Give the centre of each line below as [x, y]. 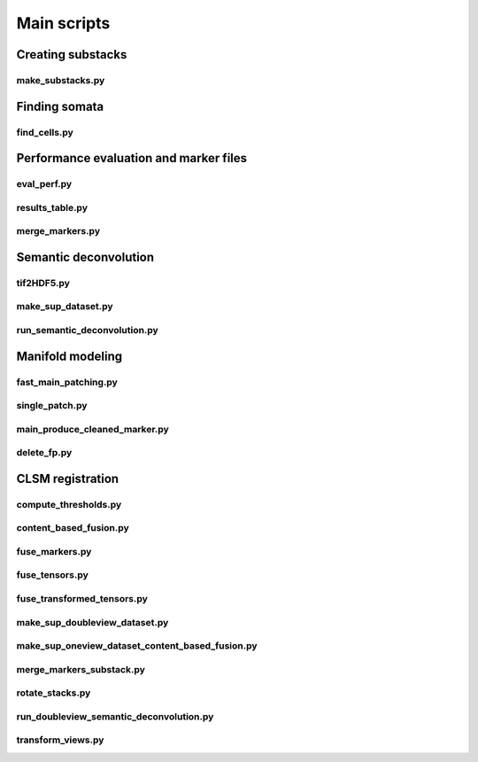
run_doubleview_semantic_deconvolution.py [115, 716]
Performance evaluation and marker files [132, 158]
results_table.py [52, 207]
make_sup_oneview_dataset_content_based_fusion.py [137, 646]
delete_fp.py [44, 453]
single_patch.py [52, 406]
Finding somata [60, 106]
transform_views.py [60, 740]
